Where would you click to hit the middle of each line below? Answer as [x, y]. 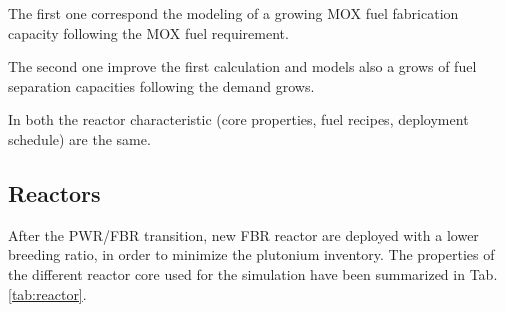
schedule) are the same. [79, 138]
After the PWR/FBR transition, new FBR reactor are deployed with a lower [243, 234]
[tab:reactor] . [47, 293]
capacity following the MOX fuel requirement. [148, 32]
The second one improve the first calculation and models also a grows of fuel [242, 66]
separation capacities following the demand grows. [161, 85]
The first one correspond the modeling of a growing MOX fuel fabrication [233, 13]
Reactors [54, 192]
